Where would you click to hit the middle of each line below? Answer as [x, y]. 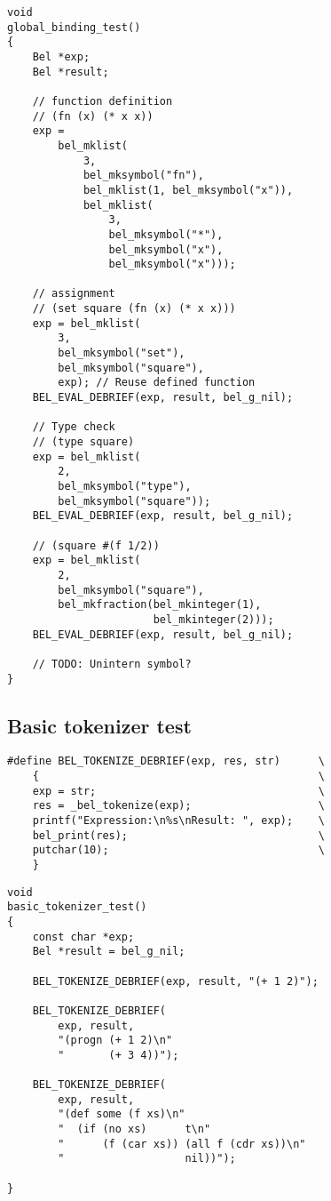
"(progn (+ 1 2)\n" [115, 1041]
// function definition [102, 101]
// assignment [74, 294]
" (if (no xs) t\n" [134, 1129]
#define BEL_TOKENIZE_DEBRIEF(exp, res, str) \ [166, 761]
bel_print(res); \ [178, 835]
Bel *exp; [61, 56]
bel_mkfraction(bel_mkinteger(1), [160, 605]
